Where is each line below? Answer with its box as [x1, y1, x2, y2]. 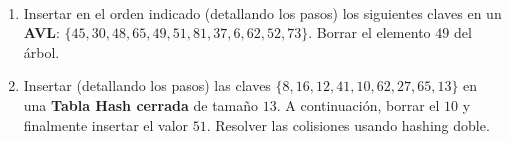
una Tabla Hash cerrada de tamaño [23, 94, 259, 115]
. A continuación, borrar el [276, 94, 440, 115]
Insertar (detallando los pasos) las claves [23, 75, 271, 96]
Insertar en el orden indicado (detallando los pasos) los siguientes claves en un [23, 2, 502, 23]
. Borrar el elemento [308, 22, 431, 43]
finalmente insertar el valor [23, 114, 189, 135]
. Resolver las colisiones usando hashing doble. [206, 114, 490, 135]
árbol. [23, 41, 60, 62]
